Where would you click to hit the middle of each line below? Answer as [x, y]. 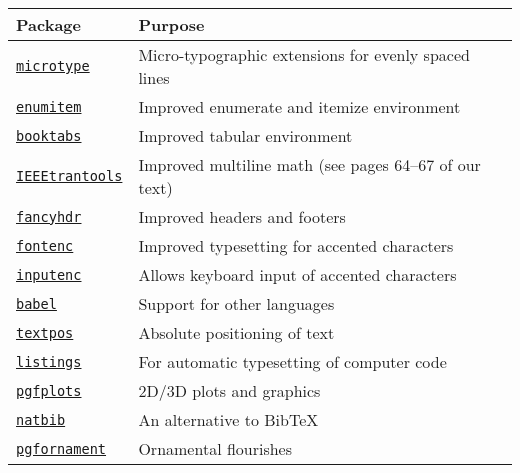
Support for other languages [236, 303]
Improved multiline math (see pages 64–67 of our [309, 164]
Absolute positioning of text [236, 332]
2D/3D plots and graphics [229, 390]
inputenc [49, 274]
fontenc [45, 245]
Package [48, 24]
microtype [53, 66]
